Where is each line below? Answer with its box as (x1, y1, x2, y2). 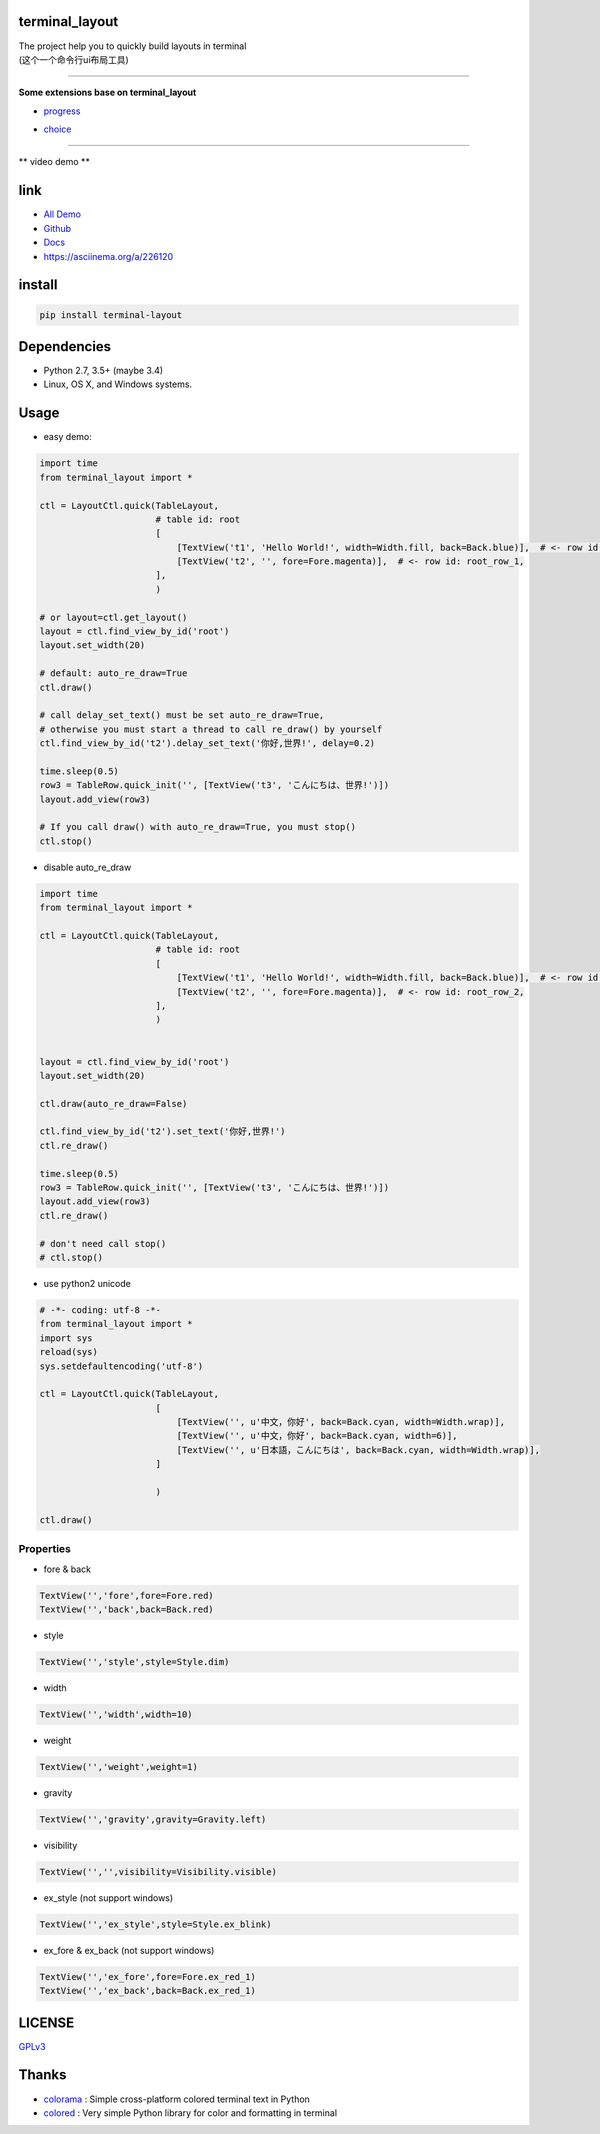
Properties (18, 1542, 72, 1556)
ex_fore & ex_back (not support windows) (43, 1944, 215, 1956)
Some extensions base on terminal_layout (18, 86, 197, 99)
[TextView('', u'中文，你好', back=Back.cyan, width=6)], (176, 1430, 459, 1442)
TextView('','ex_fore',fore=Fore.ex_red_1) (39, 1971, 257, 1982)
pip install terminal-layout (39, 309, 183, 320)
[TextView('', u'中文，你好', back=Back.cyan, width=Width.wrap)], (176, 1416, 505, 1428)
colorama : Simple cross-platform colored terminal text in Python (43, 2093, 310, 2105)
